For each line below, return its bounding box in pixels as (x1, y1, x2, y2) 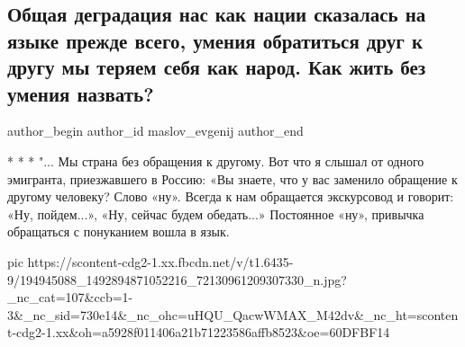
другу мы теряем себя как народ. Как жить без (7, 53, 426, 81)
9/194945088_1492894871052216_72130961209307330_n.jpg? (7, 270, 347, 289)
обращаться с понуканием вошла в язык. (7, 222, 230, 241)
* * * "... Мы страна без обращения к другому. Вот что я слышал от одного (7, 151, 424, 170)
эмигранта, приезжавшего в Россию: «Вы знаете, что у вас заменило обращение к (7, 169, 458, 188)
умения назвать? (7, 79, 154, 107)
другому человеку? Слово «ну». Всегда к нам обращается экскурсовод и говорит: (7, 187, 454, 206)
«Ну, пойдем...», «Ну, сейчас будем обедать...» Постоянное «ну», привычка (7, 204, 424, 223)
